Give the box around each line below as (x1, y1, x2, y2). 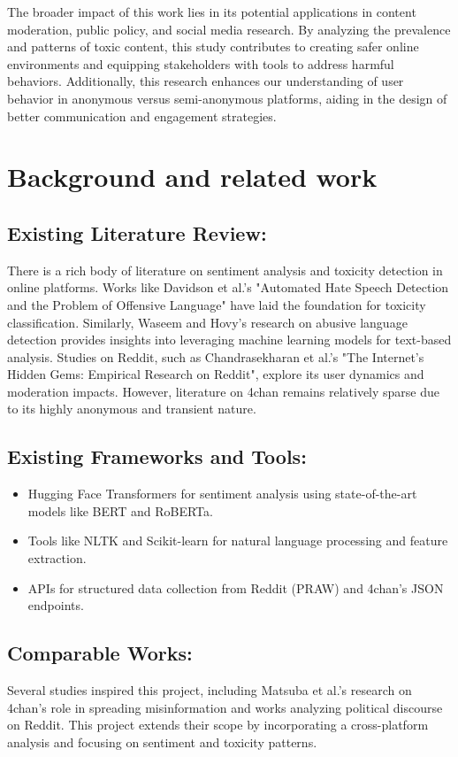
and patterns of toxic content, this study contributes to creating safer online (7, 37, 419, 56)
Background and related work (7, 158, 378, 195)
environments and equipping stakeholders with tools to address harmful (7, 54, 394, 73)
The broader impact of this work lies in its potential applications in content (7, 3, 416, 20)
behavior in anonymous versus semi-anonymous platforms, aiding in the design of (7, 89, 447, 107)
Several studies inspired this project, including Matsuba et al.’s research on (7, 681, 412, 699)
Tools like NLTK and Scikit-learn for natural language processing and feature (27, 531, 448, 550)
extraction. (27, 549, 87, 568)
